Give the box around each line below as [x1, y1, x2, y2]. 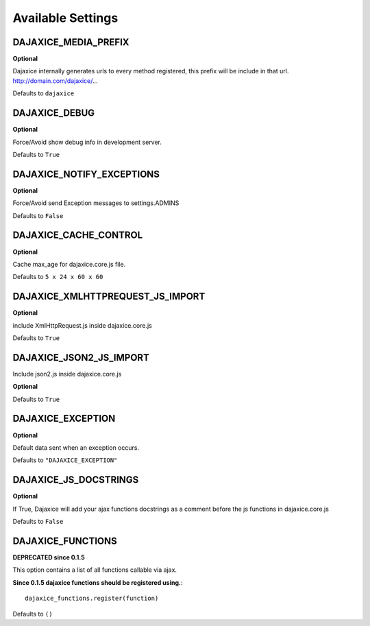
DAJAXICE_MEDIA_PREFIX [12, 36, 129, 48]
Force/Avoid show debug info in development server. [12, 138, 162, 146]
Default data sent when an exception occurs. [12, 443, 140, 452]
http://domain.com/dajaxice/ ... [12, 76, 99, 85]
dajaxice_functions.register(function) [25, 594, 159, 603]
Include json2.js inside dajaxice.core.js [12, 370, 122, 378]
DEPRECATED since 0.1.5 [12, 553, 85, 562]
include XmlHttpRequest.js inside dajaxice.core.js [12, 321, 152, 329]
